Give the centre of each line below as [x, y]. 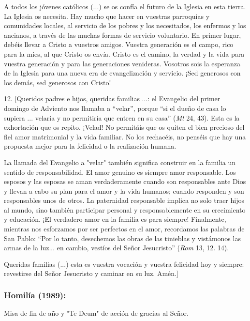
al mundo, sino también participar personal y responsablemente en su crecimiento [125, 209]
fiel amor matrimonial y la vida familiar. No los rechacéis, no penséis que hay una [125, 136]
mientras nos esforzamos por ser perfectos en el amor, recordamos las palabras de [124, 229]
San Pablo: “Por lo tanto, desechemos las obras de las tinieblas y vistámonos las [122, 238]
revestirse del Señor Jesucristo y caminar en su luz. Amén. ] [91, 273]
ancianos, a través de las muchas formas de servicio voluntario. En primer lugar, [123, 35]
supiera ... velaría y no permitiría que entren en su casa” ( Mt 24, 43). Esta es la [122, 117]
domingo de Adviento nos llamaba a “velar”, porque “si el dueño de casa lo [115, 108]
